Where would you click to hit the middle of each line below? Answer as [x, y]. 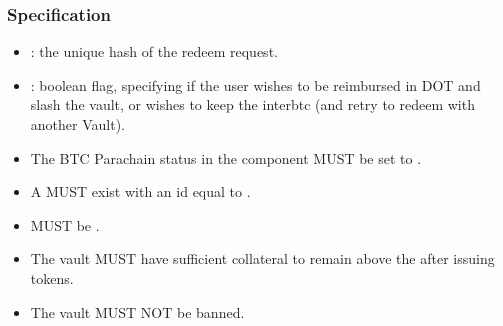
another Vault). [77, 124]
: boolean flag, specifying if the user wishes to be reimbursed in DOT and [255, 84]
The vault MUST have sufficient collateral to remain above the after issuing [262, 258]
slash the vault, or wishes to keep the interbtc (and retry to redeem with [252, 104]
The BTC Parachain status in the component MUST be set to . [226, 157]
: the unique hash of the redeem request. [154, 51]
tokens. [52, 277]
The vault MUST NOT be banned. [137, 311]
